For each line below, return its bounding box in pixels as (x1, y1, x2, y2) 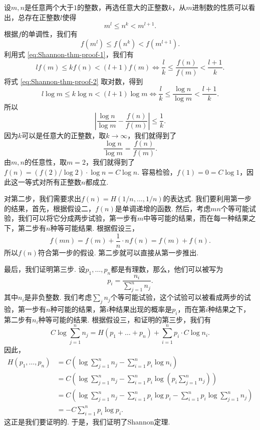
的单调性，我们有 (21, 29, 78, 39)
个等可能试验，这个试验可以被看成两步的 (110, 292, 244, 302)
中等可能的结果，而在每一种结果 (143, 213, 249, 223)
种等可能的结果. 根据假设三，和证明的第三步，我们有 (38, 314, 211, 324)
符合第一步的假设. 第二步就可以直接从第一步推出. (38, 247, 199, 257)
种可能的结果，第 (50, 304, 107, 314)
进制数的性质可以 (192, 2, 248, 12)
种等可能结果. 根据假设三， (50, 222, 139, 233)
